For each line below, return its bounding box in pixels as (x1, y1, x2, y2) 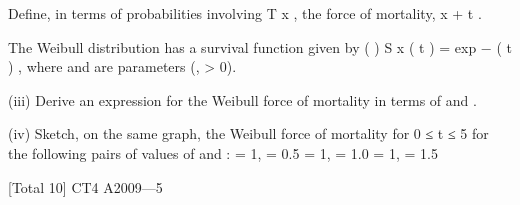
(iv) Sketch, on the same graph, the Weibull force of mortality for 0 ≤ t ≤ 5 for (8, 123, 489, 144)
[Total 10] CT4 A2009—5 (8, 176, 163, 197)
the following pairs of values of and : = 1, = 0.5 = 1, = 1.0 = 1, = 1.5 (8, 142, 438, 163)
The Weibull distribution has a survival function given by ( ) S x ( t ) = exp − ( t (8, 36, 512, 57)
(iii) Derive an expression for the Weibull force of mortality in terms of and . (8, 89, 477, 110)
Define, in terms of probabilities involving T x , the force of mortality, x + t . (8, 3, 482, 23)
